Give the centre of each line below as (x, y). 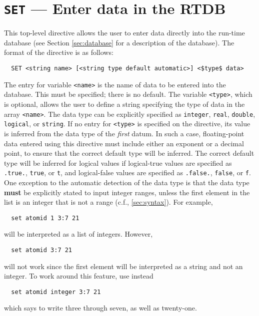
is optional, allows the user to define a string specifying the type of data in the (124, 104)
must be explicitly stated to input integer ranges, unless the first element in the (127, 192)
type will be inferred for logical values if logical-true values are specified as (118, 162)
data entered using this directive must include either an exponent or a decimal (124, 143)
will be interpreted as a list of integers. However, (78, 234)
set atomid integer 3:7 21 (56, 292)
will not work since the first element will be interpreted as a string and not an (123, 266)
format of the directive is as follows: (59, 52)
